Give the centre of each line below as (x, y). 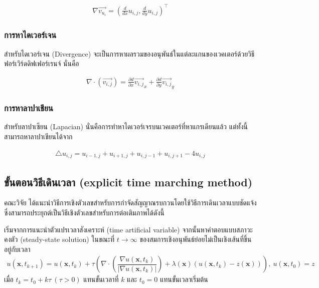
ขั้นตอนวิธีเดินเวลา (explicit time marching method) (128, 182)
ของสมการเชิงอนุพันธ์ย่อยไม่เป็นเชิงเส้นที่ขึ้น (196, 239)
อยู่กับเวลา (17, 249)
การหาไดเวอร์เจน (30, 35)
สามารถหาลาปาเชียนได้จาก (38, 136)
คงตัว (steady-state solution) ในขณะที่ (59, 239)
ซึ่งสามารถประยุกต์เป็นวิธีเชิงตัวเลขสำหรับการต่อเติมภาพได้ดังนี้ (84, 212)
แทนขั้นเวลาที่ (101, 279)
